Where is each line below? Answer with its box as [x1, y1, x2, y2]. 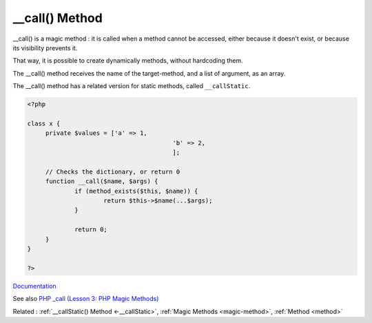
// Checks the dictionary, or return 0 [45, 167, 180, 176]
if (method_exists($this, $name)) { [74, 187, 198, 195]
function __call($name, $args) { [45, 178, 158, 185]
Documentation [12, 282, 56, 290]
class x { [27, 119, 61, 127]
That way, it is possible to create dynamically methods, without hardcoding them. [12, 56, 244, 65]
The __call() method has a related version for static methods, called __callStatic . [12, 82, 251, 90]
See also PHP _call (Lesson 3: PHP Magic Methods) [12, 295, 159, 303]
